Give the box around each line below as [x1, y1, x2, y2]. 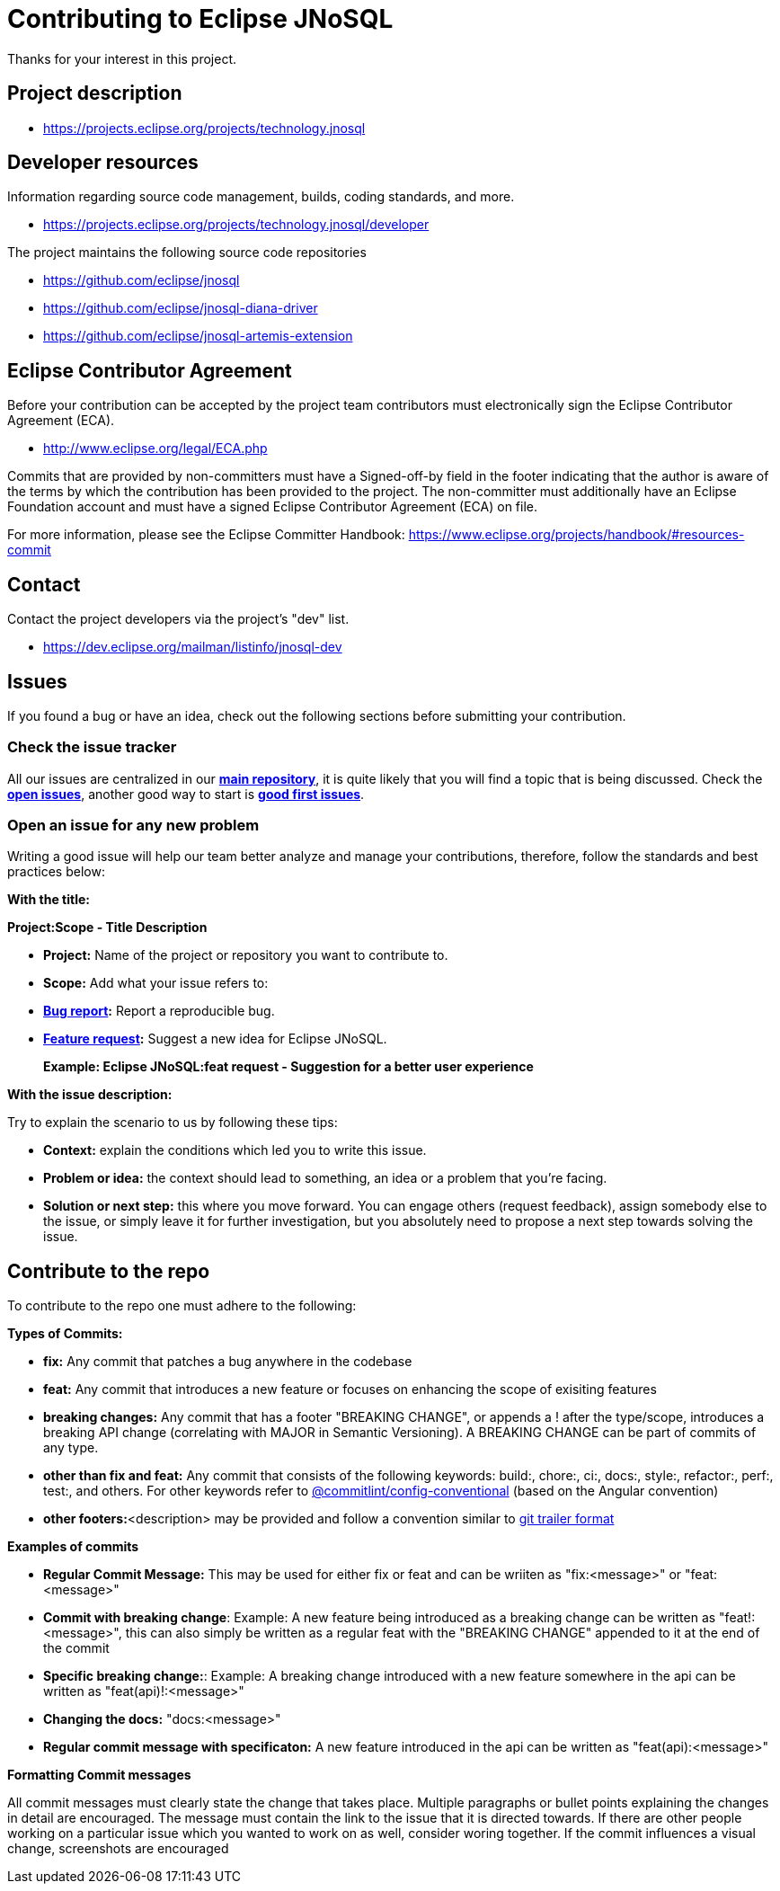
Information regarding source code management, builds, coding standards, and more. [7, 189, 515, 205]
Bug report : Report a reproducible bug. [43, 1003, 275, 1019]
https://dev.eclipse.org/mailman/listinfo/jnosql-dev [43, 639, 342, 655]
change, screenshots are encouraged [7, 1841, 229, 1857]
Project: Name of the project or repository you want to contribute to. [43, 947, 448, 963]
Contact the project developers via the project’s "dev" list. [7, 611, 350, 627]
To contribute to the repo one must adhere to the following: [7, 1298, 357, 1314]
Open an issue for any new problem [7, 816, 260, 835]
